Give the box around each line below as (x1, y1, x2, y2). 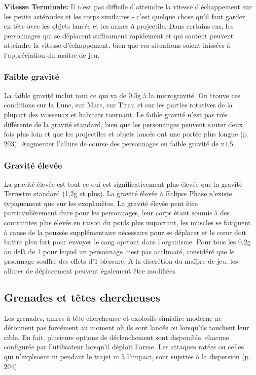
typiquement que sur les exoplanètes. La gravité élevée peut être (4, 198, 198, 208)
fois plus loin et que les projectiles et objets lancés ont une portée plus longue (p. (4, 129, 249, 139)
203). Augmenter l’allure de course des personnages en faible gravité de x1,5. (4, 138, 235, 148)
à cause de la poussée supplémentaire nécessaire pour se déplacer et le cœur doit (4, 227, 247, 237)
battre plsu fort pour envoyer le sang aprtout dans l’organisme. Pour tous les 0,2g (4, 237, 251, 247)
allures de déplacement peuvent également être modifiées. (4, 265, 177, 275)
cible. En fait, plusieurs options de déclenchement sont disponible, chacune (4, 332, 229, 342)
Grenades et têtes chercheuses (4, 289, 160, 305)
